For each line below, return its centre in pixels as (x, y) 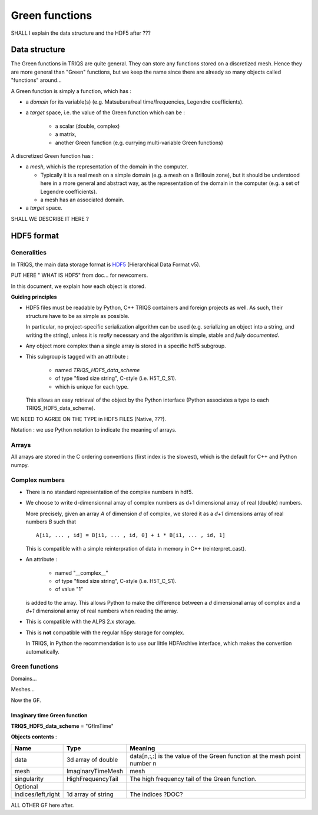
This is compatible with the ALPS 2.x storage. (81, 622)
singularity (29, 778)
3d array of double (92, 760)
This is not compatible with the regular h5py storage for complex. (105, 632)
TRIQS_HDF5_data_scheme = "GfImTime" (62, 726)
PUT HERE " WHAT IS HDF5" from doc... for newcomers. (79, 275)
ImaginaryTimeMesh (95, 771)
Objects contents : (34, 737)
